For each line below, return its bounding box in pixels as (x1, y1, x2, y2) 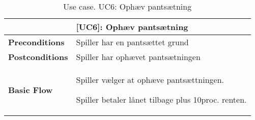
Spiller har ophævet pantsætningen (76, 51, 201, 63)
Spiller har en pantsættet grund (76, 36, 189, 48)
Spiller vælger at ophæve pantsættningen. (76, 74, 224, 85)
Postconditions (8, 51, 68, 63)
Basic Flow (8, 83, 53, 96)
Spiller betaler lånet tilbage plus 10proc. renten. (76, 94, 247, 105)
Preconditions (8, 36, 65, 48)
